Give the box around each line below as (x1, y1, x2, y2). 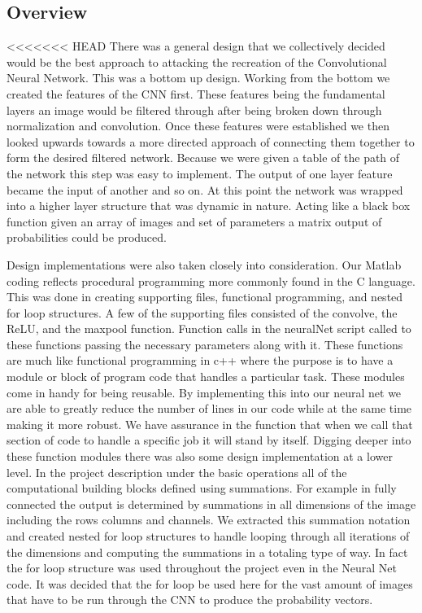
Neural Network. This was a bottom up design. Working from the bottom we (7, 69, 390, 86)
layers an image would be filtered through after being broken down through (7, 101, 382, 118)
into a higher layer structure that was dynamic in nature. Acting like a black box (7, 197, 411, 214)
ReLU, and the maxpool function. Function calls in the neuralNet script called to (7, 320, 411, 337)
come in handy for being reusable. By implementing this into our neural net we (7, 383, 402, 401)
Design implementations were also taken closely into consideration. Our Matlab (7, 256, 402, 273)
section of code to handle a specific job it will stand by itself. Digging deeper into (7, 431, 411, 449)
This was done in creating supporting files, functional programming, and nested (7, 288, 403, 305)
